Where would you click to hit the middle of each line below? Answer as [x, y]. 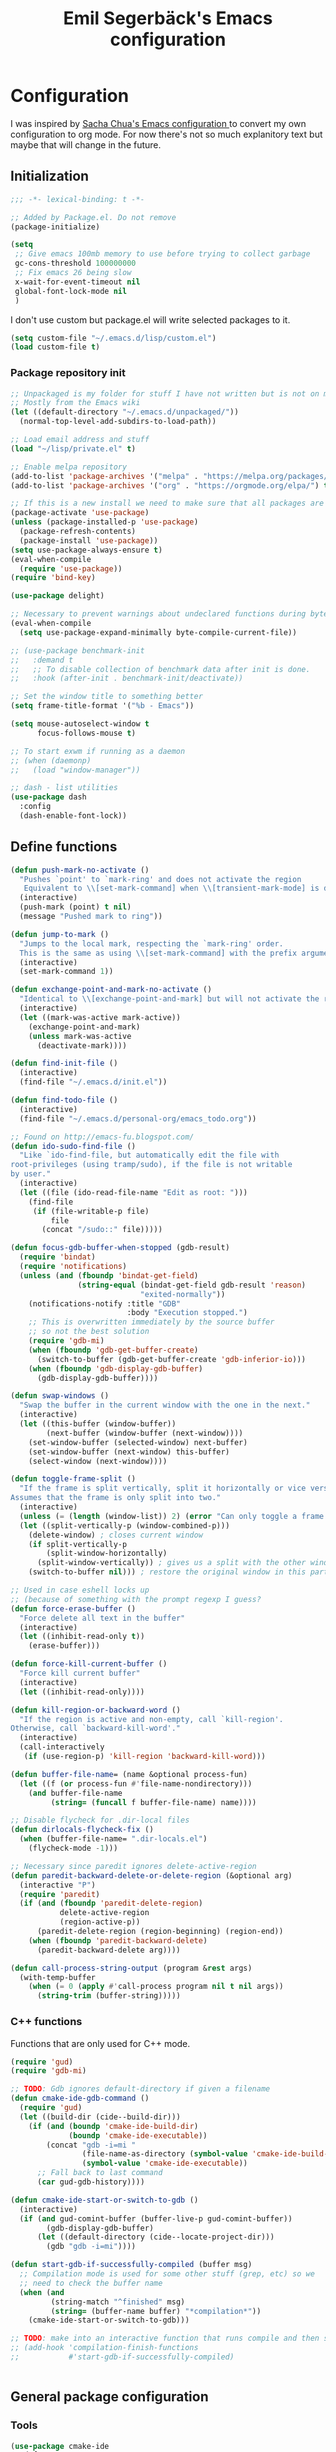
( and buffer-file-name [75, 1793]
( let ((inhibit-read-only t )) [82, 1637]
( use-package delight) [57, 596]
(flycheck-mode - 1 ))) [73, 1848]
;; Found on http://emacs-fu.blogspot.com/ [102, 1137]
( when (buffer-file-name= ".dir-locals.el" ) [113, 1839]
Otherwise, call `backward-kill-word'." [96, 1728]
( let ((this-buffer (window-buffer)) [98, 1424]
